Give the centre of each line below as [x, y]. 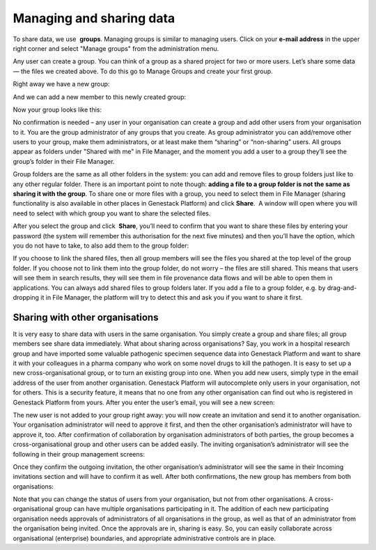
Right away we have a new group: [61, 84]
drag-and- [342, 288]
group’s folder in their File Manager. [64, 161]
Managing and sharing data [94, 18]
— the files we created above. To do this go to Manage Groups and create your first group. [143, 71]
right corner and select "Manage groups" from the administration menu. [116, 48]
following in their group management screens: [79, 454]
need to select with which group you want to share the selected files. [112, 213]
